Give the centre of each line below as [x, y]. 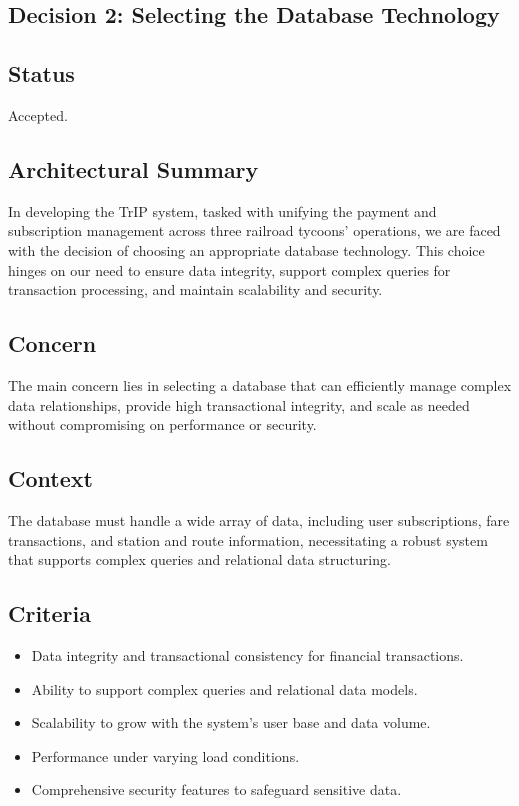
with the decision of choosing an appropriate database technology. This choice [246, 249]
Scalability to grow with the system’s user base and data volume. [231, 722]
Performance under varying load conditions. [165, 755]
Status [41, 73]
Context [50, 478]
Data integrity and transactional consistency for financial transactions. [247, 654]
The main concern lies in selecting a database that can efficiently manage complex [260, 384]
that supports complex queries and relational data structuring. [199, 559]
